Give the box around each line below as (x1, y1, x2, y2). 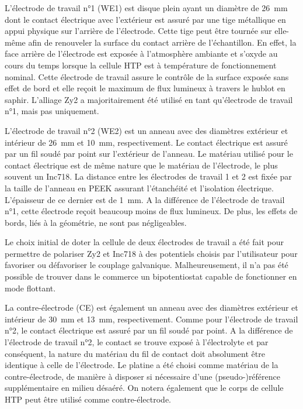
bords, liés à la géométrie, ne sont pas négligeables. (5, 216, 187, 228)
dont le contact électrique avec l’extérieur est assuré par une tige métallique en (5, 13, 286, 25)
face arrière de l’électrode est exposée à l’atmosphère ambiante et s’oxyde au (5, 47, 278, 60)
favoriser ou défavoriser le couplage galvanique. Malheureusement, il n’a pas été (5, 259, 288, 271)
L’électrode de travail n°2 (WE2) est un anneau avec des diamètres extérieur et (5, 124, 288, 136)
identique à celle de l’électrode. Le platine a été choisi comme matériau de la (5, 359, 278, 371)
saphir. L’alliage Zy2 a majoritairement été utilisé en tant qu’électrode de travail (5, 93, 293, 105)
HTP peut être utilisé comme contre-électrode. (5, 393, 172, 405)
